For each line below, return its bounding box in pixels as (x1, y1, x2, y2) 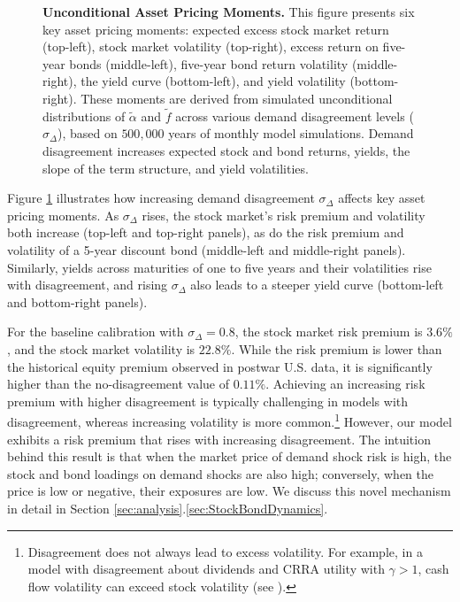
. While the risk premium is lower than (231, 339, 442, 358)
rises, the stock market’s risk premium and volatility (142, 205, 425, 224)
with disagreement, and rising (7, 275, 168, 294)
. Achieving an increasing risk (265, 374, 425, 393)
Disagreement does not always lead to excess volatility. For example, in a (27, 542, 423, 560)
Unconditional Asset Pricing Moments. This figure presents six (42, 3, 415, 20)
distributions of (42, 106, 126, 125)
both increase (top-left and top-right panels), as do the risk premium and (7, 223, 404, 242)
